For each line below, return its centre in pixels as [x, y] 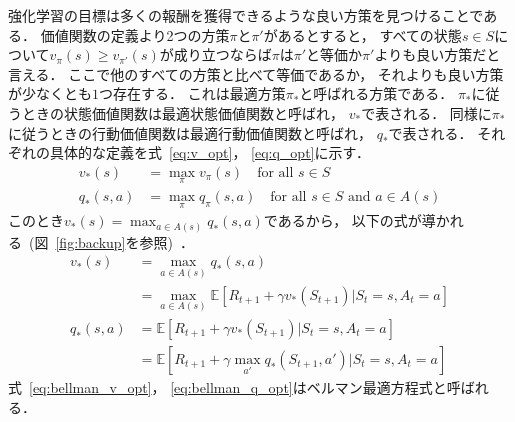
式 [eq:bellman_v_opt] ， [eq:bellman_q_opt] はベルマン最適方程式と [227, 386]
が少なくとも [50, 93]
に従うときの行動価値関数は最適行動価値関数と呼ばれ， [190, 132]
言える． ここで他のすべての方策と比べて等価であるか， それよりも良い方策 [256, 73]
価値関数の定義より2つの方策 [135, 34]
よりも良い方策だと [437, 54]
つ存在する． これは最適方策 [192, 93]
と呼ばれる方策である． [376, 93]
